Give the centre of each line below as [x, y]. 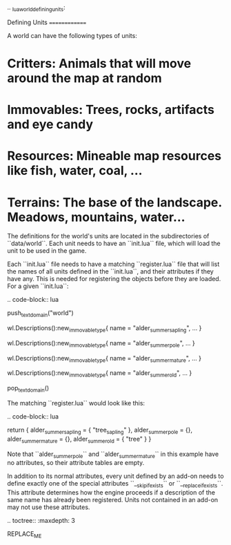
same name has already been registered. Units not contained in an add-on [113, 500]
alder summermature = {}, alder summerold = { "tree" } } [79, 440]
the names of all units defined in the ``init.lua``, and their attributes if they [110, 271]
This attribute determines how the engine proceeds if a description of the [111, 493]
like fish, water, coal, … [75, 171]
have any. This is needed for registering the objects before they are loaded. [114, 279]
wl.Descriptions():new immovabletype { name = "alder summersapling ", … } [104, 329]
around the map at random [84, 78]
